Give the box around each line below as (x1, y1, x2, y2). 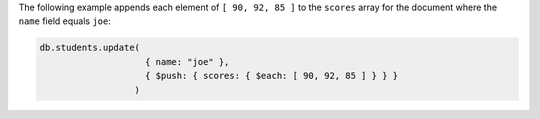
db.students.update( (39, 42, 140, 54)
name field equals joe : (18, 15, 112, 27)
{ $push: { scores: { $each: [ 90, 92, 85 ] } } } (145, 70, 399, 82)
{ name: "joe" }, (145, 56, 230, 67)
